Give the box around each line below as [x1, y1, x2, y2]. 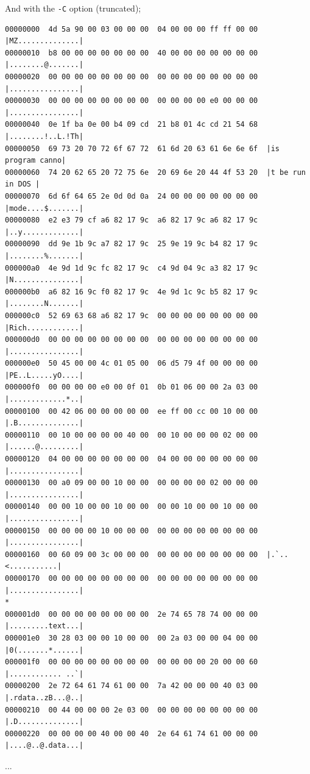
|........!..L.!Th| [5, 132, 83, 141]
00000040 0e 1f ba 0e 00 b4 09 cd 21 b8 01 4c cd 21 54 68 [5, 120, 258, 129]
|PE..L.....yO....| [5, 371, 83, 380]
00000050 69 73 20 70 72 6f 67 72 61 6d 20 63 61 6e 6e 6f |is [5, 144, 280, 153]
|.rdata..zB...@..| [5, 693, 83, 702]
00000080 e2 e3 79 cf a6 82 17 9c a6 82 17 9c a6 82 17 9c [5, 216, 258, 225]
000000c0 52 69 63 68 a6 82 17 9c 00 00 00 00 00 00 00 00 [5, 311, 258, 320]
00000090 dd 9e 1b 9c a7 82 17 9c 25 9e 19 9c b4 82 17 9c [5, 240, 258, 249]
